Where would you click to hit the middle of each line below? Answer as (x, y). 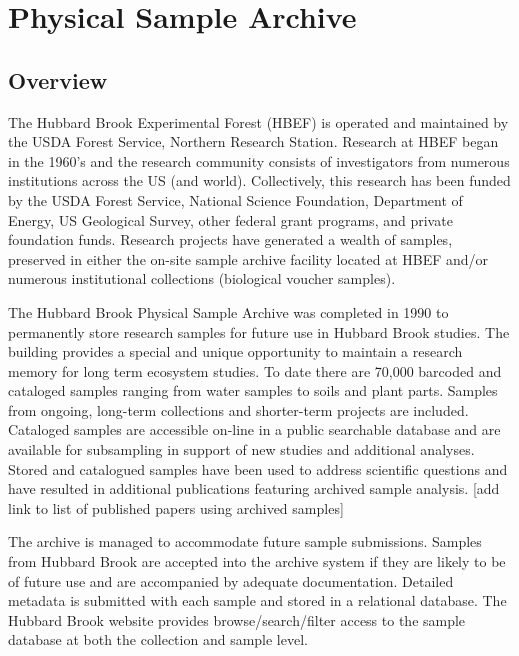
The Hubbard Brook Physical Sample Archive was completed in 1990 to (228, 311)
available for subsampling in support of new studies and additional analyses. (241, 449)
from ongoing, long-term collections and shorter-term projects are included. (238, 409)
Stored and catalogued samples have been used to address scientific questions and (258, 468)
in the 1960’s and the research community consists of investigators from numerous (259, 160)
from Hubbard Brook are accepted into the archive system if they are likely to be (257, 561)
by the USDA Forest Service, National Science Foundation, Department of (235, 199)
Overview (58, 79)
